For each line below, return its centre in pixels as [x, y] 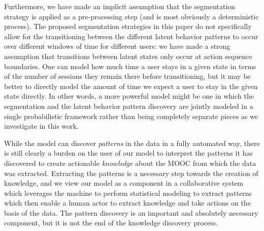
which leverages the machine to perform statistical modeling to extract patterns [128, 193]
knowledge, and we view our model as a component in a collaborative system [124, 183]
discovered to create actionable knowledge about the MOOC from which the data [130, 163]
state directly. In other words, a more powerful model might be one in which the [129, 96]
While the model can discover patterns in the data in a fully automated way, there [132, 143]
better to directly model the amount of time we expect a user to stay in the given [131, 86]
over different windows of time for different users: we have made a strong [117, 46]
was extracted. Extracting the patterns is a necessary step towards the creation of [131, 173]
